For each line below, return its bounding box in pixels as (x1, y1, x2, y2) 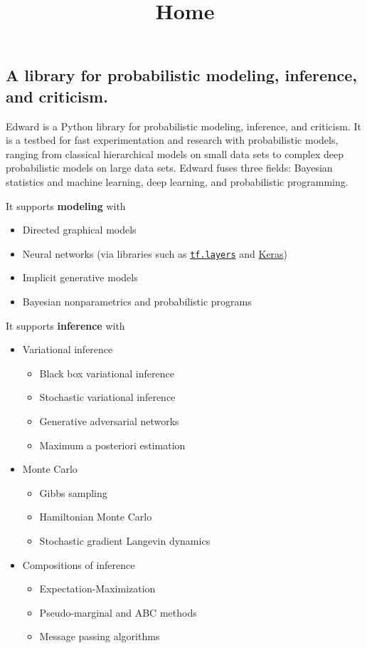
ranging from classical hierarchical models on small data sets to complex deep (6, 146, 344, 161)
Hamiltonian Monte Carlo (39, 509, 152, 524)
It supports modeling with (6, 198, 126, 213)
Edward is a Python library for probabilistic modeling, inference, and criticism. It (6, 118, 361, 133)
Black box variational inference (39, 365, 174, 380)
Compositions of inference (22, 557, 135, 572)
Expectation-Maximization (39, 581, 156, 596)
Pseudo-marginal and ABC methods (39, 605, 197, 620)
